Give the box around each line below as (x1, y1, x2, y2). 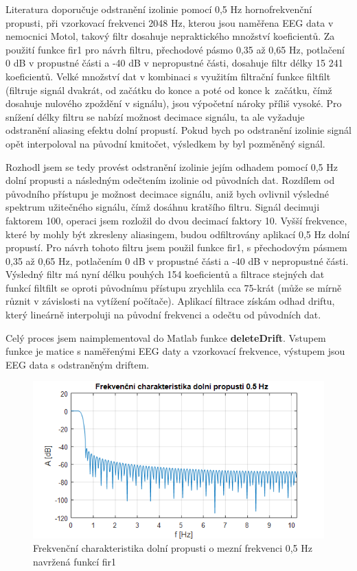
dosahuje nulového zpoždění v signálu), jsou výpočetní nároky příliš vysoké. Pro (5, 96, 342, 110)
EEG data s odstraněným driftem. (5, 357, 150, 371)
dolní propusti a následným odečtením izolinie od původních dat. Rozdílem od (5, 173, 335, 187)
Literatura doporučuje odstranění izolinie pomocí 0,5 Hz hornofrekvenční (5, 2, 312, 16)
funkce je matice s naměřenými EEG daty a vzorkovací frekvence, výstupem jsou (5, 344, 345, 358)
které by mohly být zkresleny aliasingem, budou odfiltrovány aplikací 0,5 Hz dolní (5, 226, 350, 241)
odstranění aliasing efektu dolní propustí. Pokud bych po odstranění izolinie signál (5, 123, 352, 137)
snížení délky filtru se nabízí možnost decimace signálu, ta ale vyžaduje (5, 109, 305, 124)
